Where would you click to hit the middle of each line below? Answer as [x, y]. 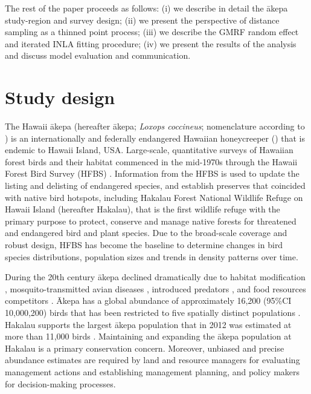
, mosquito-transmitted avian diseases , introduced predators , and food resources [155, 288]
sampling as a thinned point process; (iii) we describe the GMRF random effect [152, 32]
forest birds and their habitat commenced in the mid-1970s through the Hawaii [151, 161]
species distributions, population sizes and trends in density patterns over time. [152, 256]
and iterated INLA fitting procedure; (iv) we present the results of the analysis [151, 43]
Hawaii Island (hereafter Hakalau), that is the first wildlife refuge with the [143, 209]
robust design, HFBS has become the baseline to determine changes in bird [144, 245]
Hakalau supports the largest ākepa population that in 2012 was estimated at [148, 324]
